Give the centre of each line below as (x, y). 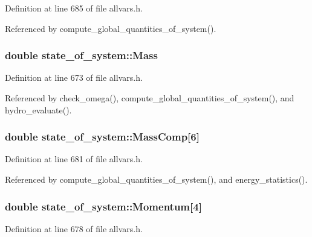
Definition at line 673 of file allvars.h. (74, 77)
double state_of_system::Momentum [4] (103, 206)
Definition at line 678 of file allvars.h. (74, 228)
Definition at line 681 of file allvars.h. (74, 159)
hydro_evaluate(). (38, 109)
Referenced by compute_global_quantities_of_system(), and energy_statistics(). (156, 179)
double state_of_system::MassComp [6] (102, 137)
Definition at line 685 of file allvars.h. (74, 8)
